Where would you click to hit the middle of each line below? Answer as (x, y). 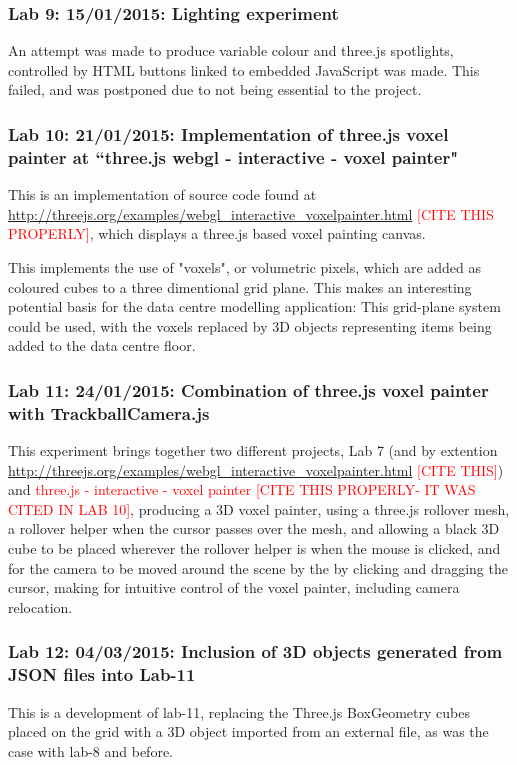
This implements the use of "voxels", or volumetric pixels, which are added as (245, 266)
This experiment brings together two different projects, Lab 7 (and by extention (253, 450)
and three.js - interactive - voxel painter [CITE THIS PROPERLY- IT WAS (242, 489)
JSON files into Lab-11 (102, 674)
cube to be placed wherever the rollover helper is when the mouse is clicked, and (254, 548)
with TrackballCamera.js (109, 412)
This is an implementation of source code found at (162, 194)
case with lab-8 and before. (91, 750)
